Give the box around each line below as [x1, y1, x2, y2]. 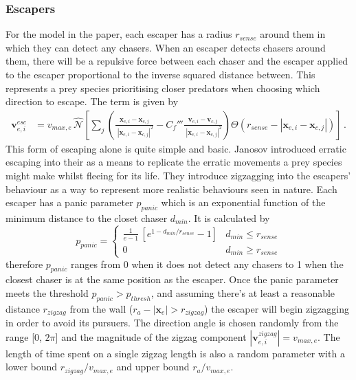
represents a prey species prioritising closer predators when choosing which [5, 80, 320, 95]
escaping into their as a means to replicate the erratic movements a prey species [5, 155, 342, 169]
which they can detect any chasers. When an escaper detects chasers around [5, 40, 326, 54]
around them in [260, 27, 326, 41]
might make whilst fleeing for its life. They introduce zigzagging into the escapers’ [5, 168, 351, 182]
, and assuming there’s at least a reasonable [151, 286, 335, 300]
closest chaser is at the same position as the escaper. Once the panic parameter [5, 272, 339, 287]
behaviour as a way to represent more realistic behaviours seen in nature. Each [5, 181, 337, 196]
